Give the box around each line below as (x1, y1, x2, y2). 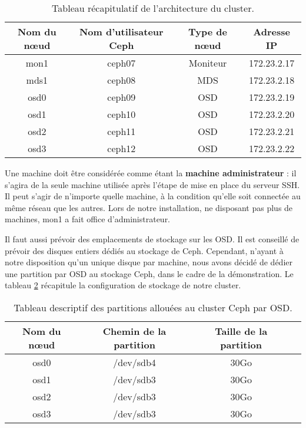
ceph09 (107, 90, 136, 104)
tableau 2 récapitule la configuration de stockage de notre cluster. (5, 279, 241, 291)
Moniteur (188, 56, 227, 70)
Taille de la (215, 324, 268, 338)
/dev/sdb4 (113, 355, 156, 369)
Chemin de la (102, 324, 167, 338)
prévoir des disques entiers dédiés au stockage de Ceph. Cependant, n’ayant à (5, 244, 284, 256)
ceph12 (107, 141, 136, 155)
